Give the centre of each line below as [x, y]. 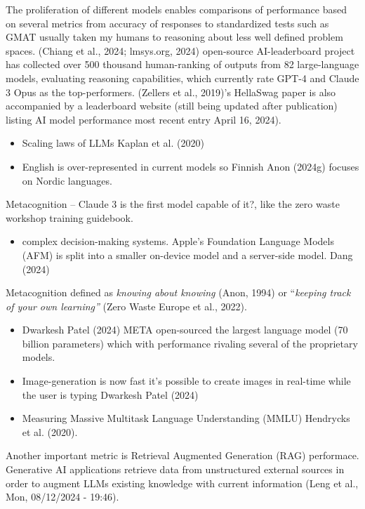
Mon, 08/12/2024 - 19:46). [62, 497]
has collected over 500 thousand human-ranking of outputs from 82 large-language [182, 64]
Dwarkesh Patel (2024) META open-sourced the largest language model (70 [185, 330]
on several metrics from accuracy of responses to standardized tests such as [167, 23]
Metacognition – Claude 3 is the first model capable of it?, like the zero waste [173, 204]
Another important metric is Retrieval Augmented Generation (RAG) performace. [182, 455]
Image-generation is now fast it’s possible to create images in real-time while [186, 381]
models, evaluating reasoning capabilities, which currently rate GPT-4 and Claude [182, 78]
